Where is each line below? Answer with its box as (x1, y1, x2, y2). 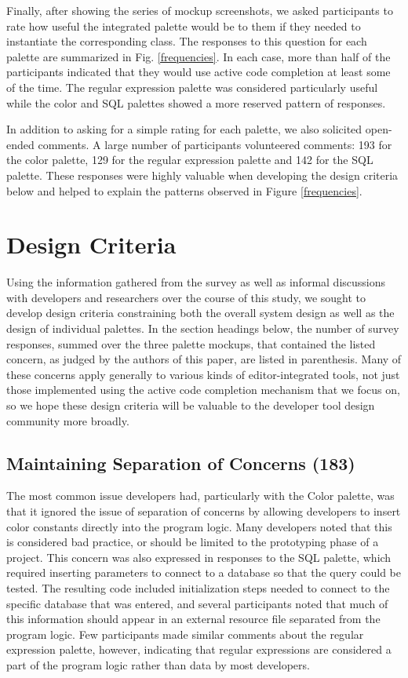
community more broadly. (6, 412, 129, 428)
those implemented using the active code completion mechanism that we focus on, (6, 381, 400, 398)
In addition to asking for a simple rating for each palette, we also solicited (6, 121, 362, 137)
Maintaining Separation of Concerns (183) (6, 450, 355, 475)
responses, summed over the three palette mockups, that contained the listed (6, 335, 376, 352)
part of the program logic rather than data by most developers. (6, 656, 310, 673)
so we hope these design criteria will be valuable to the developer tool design (6, 397, 375, 413)
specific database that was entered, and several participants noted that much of (6, 595, 388, 611)
